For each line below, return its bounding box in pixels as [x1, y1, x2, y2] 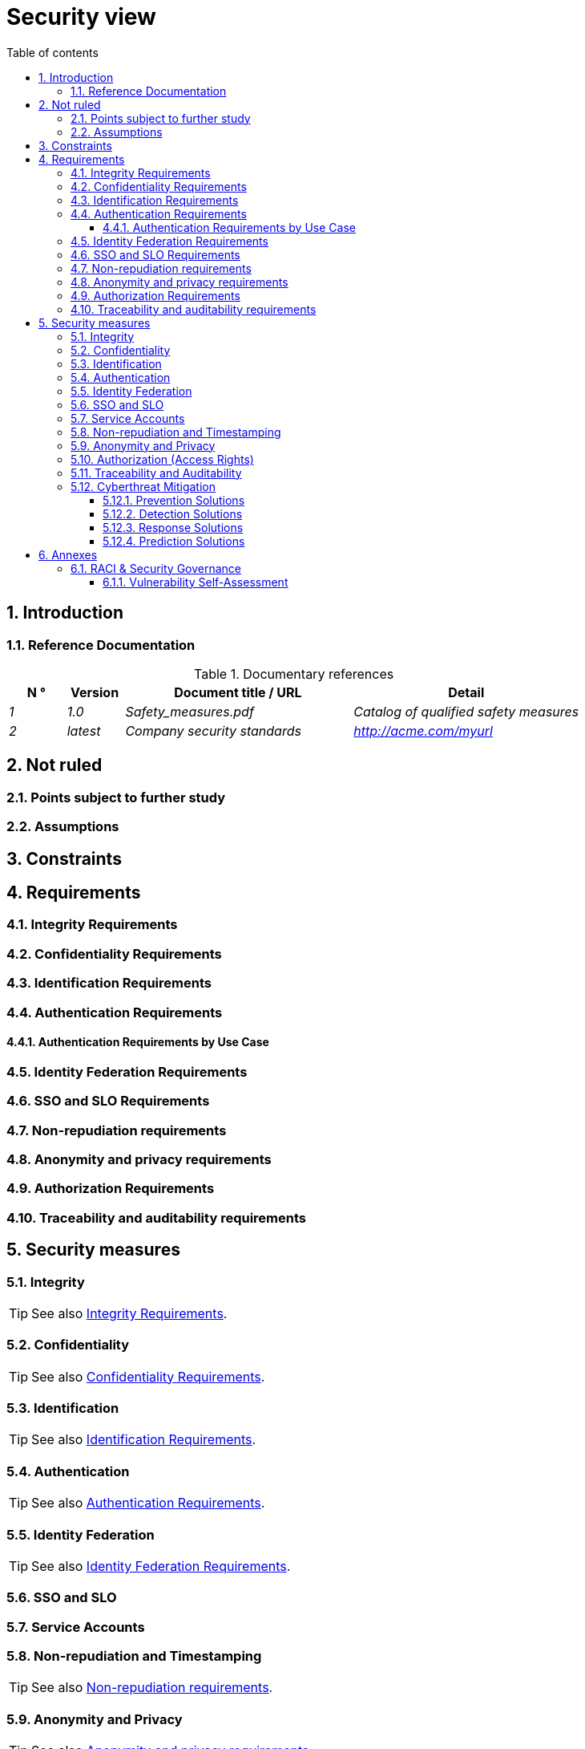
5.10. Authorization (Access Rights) [71, 452, 254, 466]
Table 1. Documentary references [194, 665, 394, 682]
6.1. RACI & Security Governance [71, 561, 242, 575]
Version [71, 684, 119, 700]
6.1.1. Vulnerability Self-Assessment [103, 574, 288, 589]
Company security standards [125, 722, 301, 739]
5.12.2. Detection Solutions [103, 506, 243, 521]
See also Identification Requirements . [31, 1431, 256, 1448]
